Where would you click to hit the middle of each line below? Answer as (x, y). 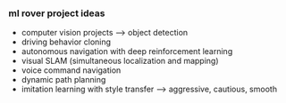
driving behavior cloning (66, 42)
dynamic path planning (63, 80)
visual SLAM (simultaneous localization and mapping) (120, 61)
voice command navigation (71, 70)
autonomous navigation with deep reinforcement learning (127, 51)
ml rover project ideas (57, 13)
